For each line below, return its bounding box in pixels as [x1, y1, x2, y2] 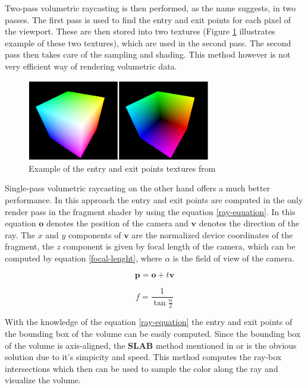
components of [68, 228, 121, 241]
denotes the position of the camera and [46, 217, 188, 229]
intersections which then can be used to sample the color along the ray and [5, 362, 278, 374]
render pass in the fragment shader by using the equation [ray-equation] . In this [5, 205, 296, 217]
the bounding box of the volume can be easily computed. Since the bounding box [5, 327, 301, 339]
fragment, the [5, 240, 54, 253]
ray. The [5, 228, 35, 241]
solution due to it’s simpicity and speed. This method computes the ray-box [5, 351, 282, 363]
